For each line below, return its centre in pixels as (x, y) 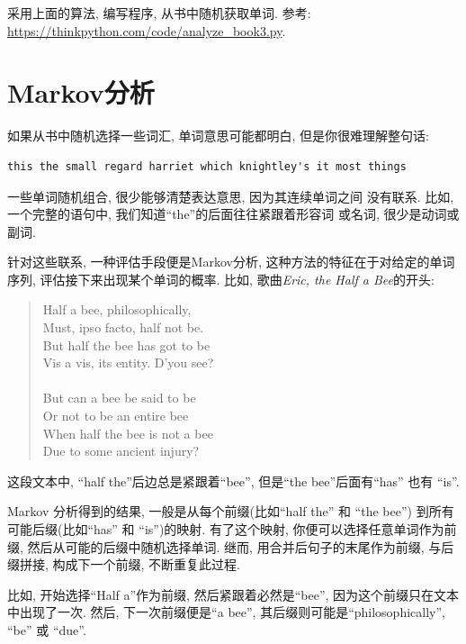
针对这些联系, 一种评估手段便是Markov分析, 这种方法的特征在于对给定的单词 (231, 262)
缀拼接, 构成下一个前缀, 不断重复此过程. (124, 564)
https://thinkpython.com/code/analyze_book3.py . (147, 30)
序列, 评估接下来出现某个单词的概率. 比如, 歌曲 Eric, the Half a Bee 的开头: (221, 279)
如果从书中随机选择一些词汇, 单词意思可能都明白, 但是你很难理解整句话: (218, 136)
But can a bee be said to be (119, 398)
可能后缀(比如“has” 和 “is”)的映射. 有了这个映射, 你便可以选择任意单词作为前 (232, 529)
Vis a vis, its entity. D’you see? (128, 363)
